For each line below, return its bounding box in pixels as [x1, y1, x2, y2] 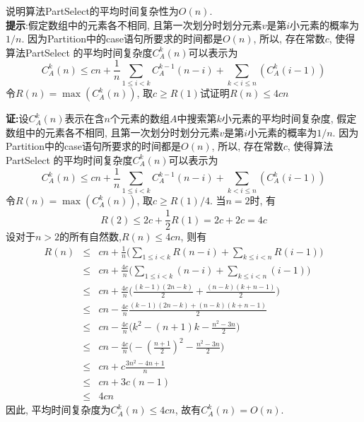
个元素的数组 [110, 111, 170, 126]
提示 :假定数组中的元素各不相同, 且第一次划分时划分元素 [6, 17, 262, 32]
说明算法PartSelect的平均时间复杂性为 [6, 4, 179, 18]
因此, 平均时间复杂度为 [6, 402, 111, 417]
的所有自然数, [59, 229, 122, 244]
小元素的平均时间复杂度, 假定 [221, 111, 357, 126]
